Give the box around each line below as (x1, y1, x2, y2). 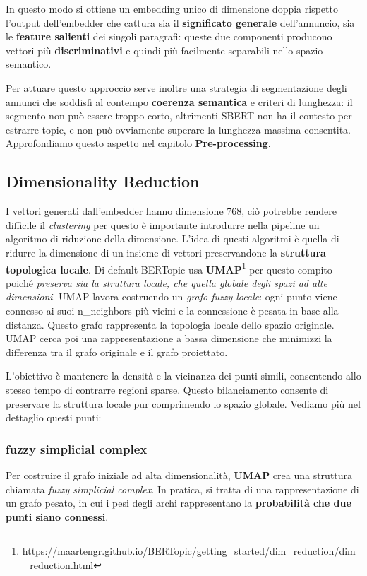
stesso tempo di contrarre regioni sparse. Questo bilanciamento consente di (6, 382, 329, 396)
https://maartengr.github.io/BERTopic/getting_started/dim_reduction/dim (22, 543, 356, 558)
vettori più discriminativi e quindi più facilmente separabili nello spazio (6, 42, 323, 57)
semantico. (6, 57, 52, 71)
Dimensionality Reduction (6, 170, 200, 192)
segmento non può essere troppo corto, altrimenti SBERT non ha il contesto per (6, 108, 352, 123)
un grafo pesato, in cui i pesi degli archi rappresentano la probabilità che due (6, 495, 351, 510)
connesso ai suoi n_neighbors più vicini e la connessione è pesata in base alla (6, 302, 339, 317)
